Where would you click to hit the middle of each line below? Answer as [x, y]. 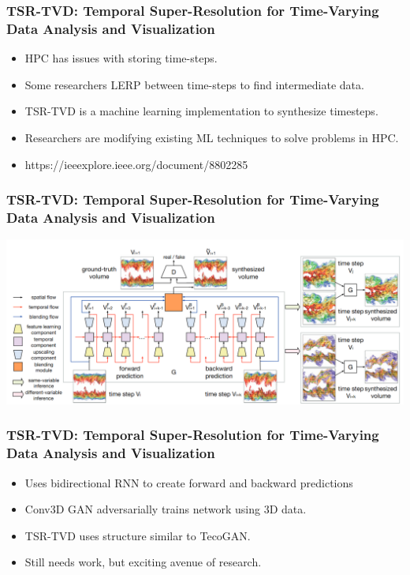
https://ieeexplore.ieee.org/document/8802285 [136, 164]
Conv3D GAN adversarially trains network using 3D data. [166, 509]
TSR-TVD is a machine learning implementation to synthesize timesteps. [201, 111]
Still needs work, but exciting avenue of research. [143, 562]
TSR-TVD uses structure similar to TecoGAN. [138, 535]
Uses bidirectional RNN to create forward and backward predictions [189, 482]
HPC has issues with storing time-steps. [121, 58]
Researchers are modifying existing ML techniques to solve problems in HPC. [212, 137]
